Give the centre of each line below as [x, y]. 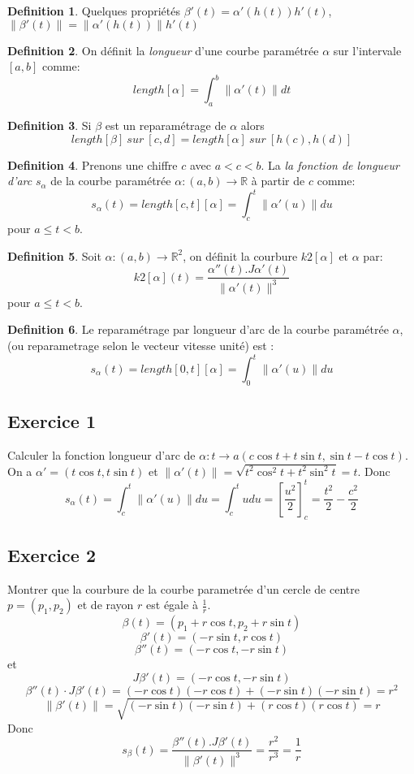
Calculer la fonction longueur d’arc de [101, 455]
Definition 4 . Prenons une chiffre [93, 164]
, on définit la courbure [240, 255]
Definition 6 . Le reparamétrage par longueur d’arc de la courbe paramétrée [198, 329]
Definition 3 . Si [50, 125]
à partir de [278, 181]
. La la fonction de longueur [330, 164]
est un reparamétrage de [166, 125]
